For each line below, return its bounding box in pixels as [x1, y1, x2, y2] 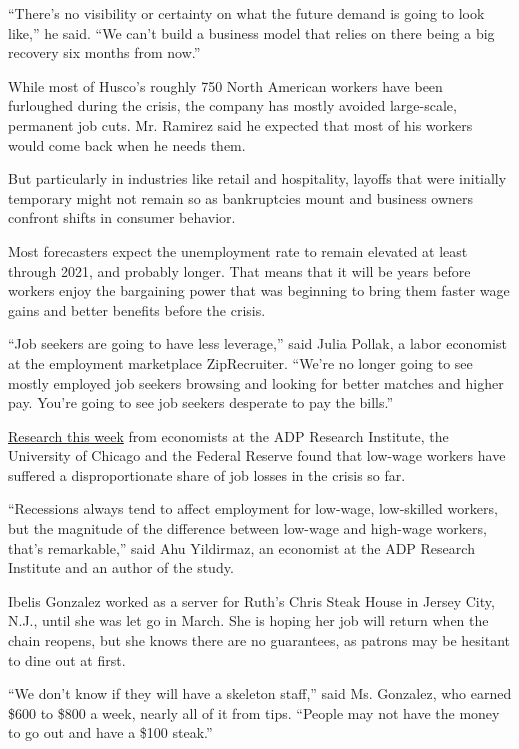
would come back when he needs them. [8, 134, 246, 155]
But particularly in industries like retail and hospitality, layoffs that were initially [8, 168, 507, 189]
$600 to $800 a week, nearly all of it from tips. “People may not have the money [8, 702, 500, 723]
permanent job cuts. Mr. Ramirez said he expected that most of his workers [8, 114, 473, 135]
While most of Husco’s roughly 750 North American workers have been [8, 75, 443, 96]
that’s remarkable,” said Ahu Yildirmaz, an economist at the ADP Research [8, 537, 475, 558]
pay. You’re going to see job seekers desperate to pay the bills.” [8, 392, 394, 413]
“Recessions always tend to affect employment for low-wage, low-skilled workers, [8, 498, 498, 519]
